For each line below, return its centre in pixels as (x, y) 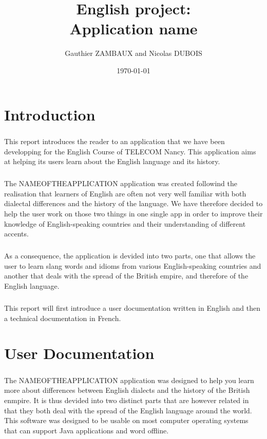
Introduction (50, 114)
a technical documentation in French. (63, 318)
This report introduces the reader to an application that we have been (115, 141)
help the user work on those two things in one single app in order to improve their (133, 213)
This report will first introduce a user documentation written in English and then (132, 307)
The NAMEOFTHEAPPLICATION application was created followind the (121, 183)
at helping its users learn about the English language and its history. (112, 161)
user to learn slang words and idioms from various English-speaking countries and (133, 265)
